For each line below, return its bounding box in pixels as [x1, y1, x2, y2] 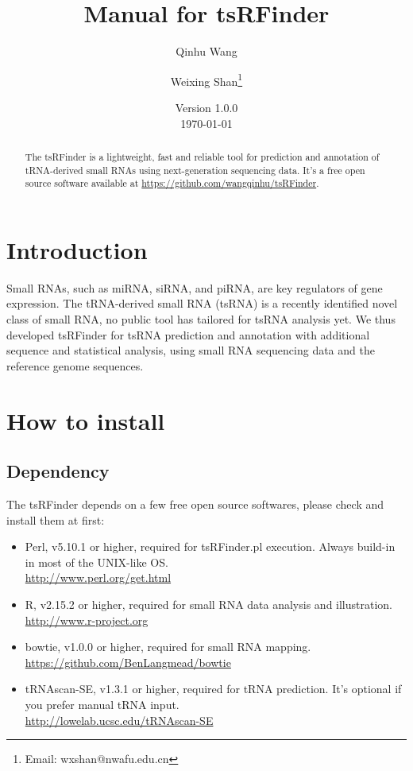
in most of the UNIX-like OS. [25, 553, 168, 570]
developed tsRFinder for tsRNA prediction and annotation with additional [6, 326, 370, 343]
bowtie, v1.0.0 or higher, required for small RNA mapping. [25, 638, 311, 655]
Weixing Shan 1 [170, 70, 243, 89]
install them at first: [6, 511, 105, 528]
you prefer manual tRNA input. [25, 695, 179, 712]
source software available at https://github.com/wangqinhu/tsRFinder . [25, 176, 319, 190]
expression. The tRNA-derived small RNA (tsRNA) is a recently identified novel [6, 295, 398, 312]
